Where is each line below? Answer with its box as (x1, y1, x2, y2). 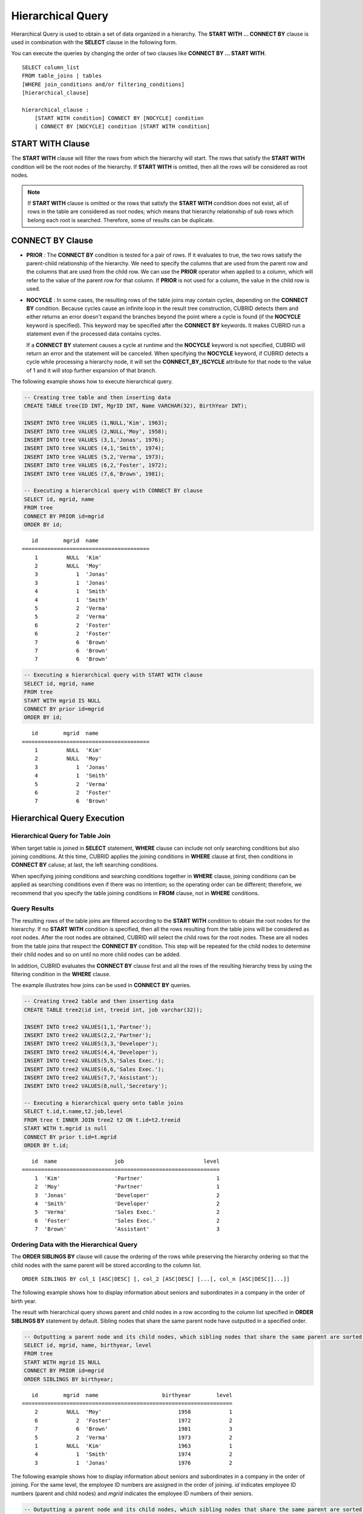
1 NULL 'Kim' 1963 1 (34, 1442, 233, 1449)
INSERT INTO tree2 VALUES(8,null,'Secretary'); (24, 1083, 168, 1089)
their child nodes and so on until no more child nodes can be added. (11, 951, 181, 958)
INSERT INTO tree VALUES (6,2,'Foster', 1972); (24, 462, 168, 469)
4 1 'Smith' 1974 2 (34, 1451, 233, 1458)
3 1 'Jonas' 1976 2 (34, 1459, 233, 1466)
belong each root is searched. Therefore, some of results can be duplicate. (27, 216, 214, 223)
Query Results (11, 904, 54, 913)
